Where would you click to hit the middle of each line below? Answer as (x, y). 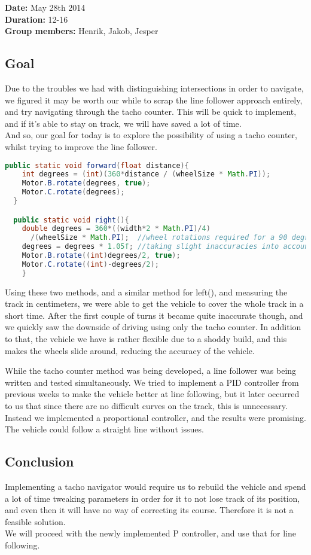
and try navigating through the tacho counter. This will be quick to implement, (151, 112)
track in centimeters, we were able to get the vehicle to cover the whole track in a (154, 304)
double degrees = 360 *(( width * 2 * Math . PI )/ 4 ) (116, 229)
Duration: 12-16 (36, 19)
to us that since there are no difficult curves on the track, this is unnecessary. (146, 406)
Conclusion (39, 461)
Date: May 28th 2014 (45, 7)
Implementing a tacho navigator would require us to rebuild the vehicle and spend (155, 487)
